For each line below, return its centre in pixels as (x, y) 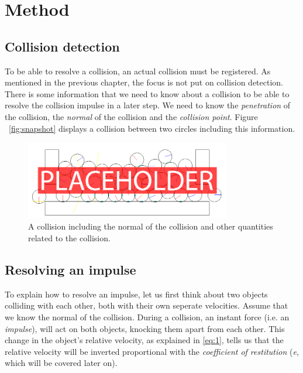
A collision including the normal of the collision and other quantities (151, 226)
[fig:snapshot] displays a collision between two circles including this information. (152, 128)
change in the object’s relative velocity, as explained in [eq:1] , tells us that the (144, 340)
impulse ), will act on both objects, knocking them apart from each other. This (145, 328)
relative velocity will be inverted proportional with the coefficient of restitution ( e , (152, 351)
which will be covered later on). (61, 363)
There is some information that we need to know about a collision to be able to (147, 93)
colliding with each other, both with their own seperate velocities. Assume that (147, 305)
